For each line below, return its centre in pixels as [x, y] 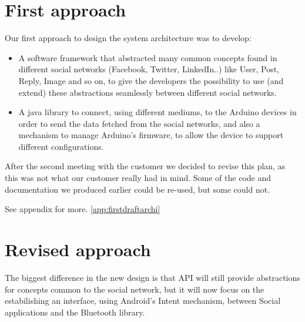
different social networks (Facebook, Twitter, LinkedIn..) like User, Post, [149, 69]
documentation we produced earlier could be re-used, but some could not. [138, 189]
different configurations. [61, 146]
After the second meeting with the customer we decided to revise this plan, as [145, 166]
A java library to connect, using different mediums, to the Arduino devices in [157, 112]
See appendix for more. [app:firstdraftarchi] [83, 209]
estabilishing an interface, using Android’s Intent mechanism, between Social [143, 301]
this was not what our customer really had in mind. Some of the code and [138, 178]
